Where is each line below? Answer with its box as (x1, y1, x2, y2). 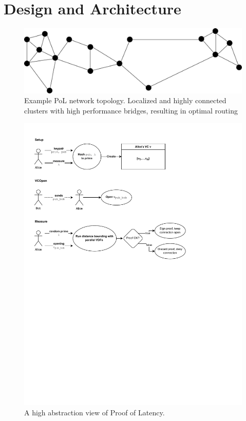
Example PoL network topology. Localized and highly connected (24, 95, 226, 106)
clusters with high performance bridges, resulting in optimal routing (24, 105, 238, 116)
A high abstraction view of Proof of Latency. (24, 407, 165, 417)
